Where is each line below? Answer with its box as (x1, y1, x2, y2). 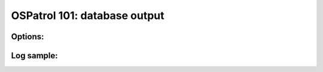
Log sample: (11, 51, 58, 61)
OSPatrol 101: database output (11, 9, 164, 22)
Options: (11, 32, 44, 42)
